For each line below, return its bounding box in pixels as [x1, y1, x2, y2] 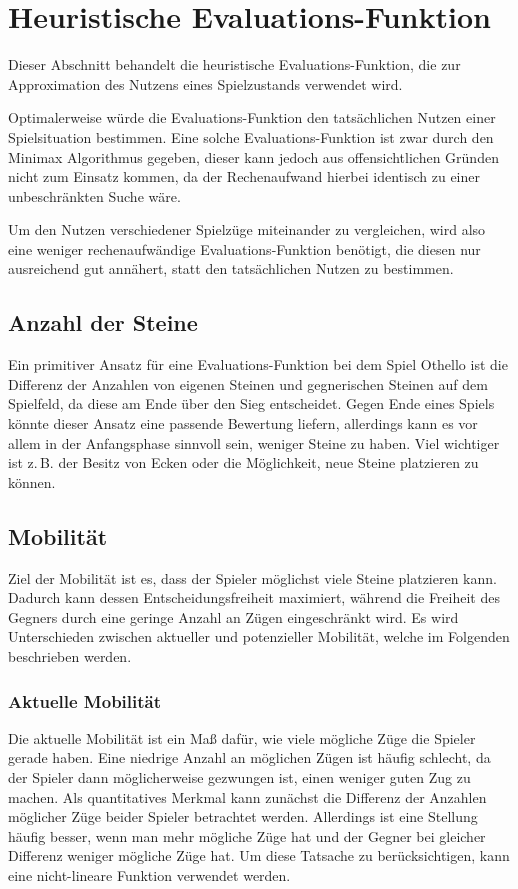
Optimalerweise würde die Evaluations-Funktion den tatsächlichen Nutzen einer [8, 107, 496, 128]
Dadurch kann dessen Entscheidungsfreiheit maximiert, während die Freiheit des [8, 587, 500, 608]
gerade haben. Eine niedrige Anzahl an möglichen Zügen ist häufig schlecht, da [8, 747, 491, 768]
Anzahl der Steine [8, 307, 198, 338]
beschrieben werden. [8, 646, 132, 666]
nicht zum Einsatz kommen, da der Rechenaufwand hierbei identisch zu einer [8, 166, 480, 187]
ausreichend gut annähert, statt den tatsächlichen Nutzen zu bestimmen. [8, 258, 454, 279]
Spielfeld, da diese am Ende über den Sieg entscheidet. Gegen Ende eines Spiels [8, 393, 495, 414]
